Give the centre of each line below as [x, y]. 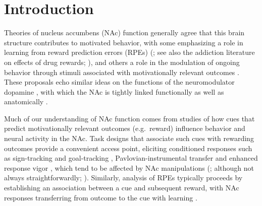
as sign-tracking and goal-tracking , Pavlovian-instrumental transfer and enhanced [131, 158]
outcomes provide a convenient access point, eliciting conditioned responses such [128, 148]
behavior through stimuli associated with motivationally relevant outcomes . [122, 72]
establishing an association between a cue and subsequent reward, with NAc [122, 188]
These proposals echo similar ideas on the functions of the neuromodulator [119, 82]
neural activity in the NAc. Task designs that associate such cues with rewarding [129, 138]
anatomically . [26, 101]
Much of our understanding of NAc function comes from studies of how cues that [129, 118]
